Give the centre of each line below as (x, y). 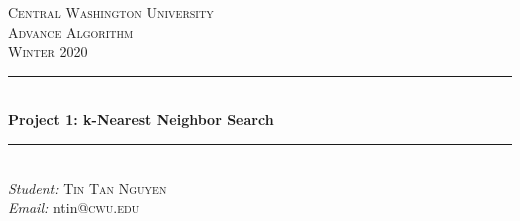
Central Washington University (111, 12)
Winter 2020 (48, 51)
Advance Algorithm (71, 31)
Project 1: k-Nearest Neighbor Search (141, 119)
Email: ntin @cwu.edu (74, 207)
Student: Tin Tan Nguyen (87, 187)
